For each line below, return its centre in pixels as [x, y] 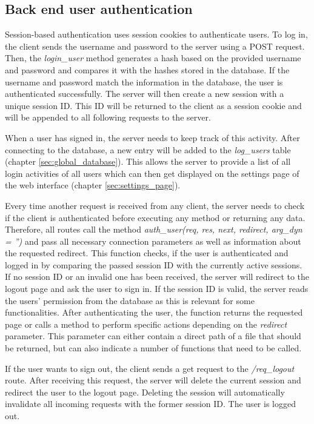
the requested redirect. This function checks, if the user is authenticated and [147, 253]
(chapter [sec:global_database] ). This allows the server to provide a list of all [148, 161]
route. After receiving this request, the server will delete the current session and [153, 380]
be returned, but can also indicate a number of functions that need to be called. [153, 348]
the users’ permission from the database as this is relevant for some [130, 300]
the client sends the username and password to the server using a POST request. [155, 46]
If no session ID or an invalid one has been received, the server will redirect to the [157, 277]
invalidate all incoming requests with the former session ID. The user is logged [150, 404]
